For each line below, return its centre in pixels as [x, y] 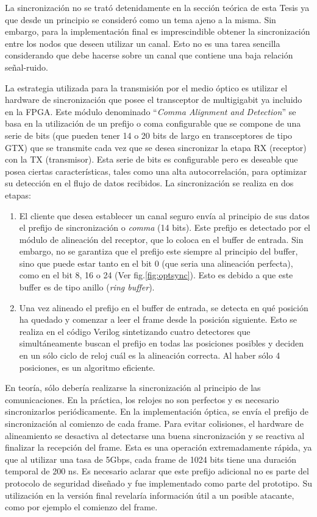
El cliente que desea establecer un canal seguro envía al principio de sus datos [164, 215]
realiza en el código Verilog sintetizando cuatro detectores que [135, 331]
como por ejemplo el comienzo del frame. [81, 507]
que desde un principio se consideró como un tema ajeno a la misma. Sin [141, 19]
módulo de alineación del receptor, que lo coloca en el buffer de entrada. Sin [161, 239]
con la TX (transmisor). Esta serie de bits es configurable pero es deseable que [151, 159]
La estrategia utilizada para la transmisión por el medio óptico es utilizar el [146, 87]
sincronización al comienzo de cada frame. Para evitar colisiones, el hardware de [154, 423]
